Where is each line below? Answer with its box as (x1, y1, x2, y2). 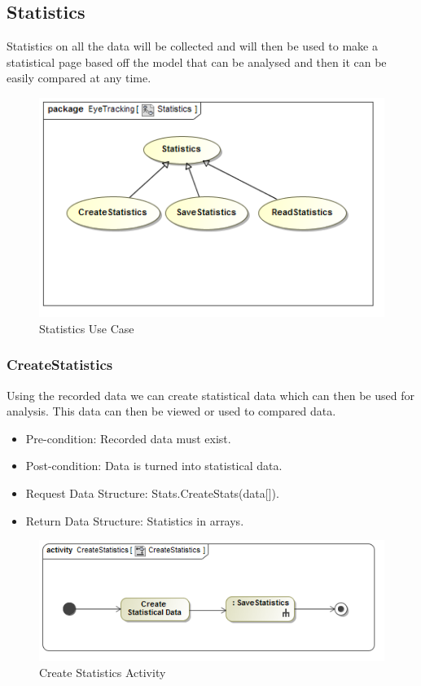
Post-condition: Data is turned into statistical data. (25, 457, 283, 474)
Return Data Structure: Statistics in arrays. (25, 512, 244, 529)
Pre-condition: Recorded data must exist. (25, 429, 231, 446)
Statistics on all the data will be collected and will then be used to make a (7, 37, 378, 55)
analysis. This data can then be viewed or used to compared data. (7, 402, 336, 420)
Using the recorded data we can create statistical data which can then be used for (7, 386, 414, 403)
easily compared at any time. (7, 69, 151, 86)
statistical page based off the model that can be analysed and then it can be (7, 53, 387, 70)
